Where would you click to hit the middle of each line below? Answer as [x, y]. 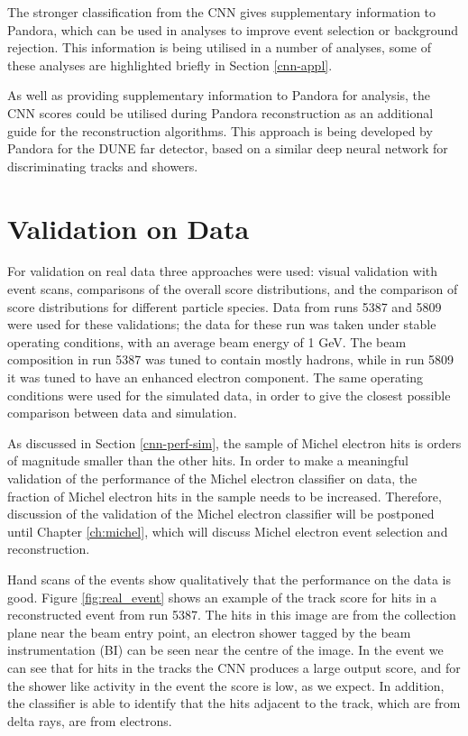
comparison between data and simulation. [122, 413]
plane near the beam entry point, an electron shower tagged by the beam [209, 632]
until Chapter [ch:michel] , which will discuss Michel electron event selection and [228, 531]
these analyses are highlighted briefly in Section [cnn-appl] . [170, 64]
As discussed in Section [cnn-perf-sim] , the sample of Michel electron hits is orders [234, 442]
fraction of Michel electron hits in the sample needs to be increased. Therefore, [225, 496]
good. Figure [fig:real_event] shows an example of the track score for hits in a [222, 597]
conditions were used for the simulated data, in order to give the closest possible [229, 395]
